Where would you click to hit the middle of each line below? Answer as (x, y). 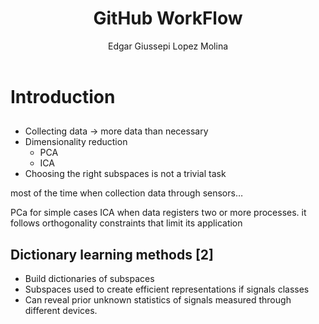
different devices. (61, 311)
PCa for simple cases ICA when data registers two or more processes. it (158, 213)
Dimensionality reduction (76, 142)
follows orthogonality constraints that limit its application (126, 223)
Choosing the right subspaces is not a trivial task (125, 174)
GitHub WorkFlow (168, 18)
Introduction (63, 96)
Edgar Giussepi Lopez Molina (168, 46)
